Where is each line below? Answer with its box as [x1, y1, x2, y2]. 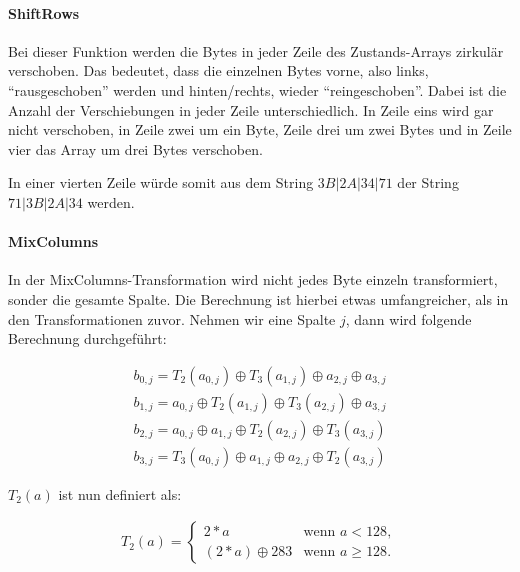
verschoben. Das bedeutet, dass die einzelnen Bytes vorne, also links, [8, 60, 429, 81]
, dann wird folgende [345, 308, 472, 329]
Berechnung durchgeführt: [8, 328, 167, 349]
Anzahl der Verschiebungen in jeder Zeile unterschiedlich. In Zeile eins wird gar [8, 99, 494, 120]
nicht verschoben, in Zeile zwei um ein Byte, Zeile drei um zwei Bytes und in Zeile [8, 119, 512, 140]
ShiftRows [8, 2, 80, 23]
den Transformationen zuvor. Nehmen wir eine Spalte [8, 308, 336, 329]
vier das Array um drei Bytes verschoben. [8, 138, 263, 159]
